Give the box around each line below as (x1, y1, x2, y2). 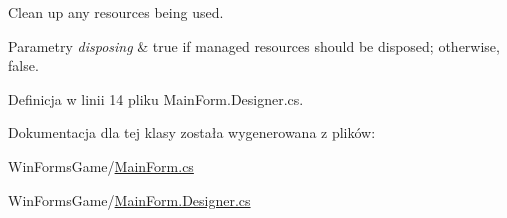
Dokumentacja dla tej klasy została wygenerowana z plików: (8, 122, 376, 143)
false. (8, 55, 39, 76)
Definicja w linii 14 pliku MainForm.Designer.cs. (8, 88, 304, 109)
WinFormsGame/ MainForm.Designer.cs (8, 189, 251, 210)
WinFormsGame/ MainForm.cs (8, 155, 194, 176)
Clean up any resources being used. (8, 2, 224, 22)
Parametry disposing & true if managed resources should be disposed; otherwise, (8, 35, 500, 56)
